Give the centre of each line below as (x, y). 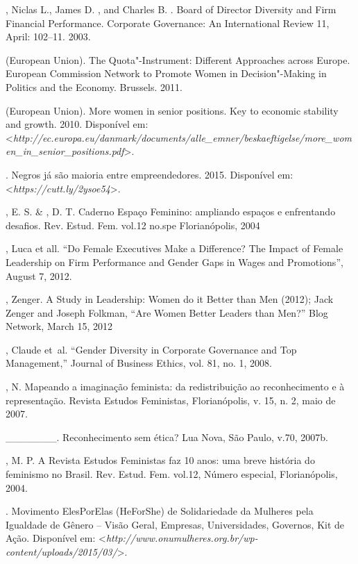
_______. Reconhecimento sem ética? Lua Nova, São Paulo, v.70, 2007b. (167, 437)
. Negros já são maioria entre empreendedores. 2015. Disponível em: (150, 174)
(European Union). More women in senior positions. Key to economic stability (172, 110)
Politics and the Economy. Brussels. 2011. (94, 86)
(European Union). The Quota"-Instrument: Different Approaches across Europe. (178, 59)
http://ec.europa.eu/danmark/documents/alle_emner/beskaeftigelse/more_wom (182, 137)
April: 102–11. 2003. (48, 36)
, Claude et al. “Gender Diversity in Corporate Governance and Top (151, 349)
